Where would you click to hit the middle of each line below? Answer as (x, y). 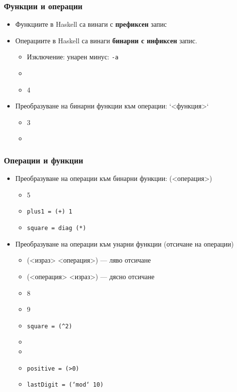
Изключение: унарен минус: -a (73, 57)
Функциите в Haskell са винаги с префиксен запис (91, 24)
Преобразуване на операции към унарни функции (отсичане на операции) (125, 243)
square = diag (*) (57, 228)
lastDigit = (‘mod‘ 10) (65, 385)
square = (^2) (50, 326)
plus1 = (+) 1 (50, 212)
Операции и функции (44, 160)
